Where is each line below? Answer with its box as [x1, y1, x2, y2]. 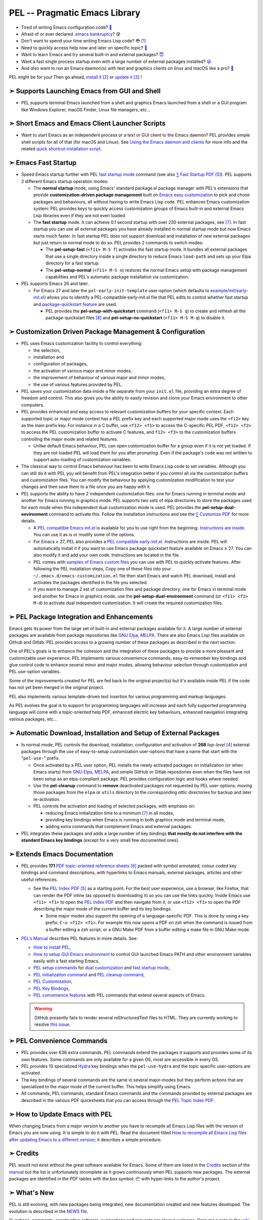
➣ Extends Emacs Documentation [9, 850, 113, 858]
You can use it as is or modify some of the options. [33, 532, 135, 538]
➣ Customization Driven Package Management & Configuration [9, 327, 206, 336]
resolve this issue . [34, 1021, 71, 1027]
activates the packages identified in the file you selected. [33, 579, 148, 585]
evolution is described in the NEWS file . [9, 1208, 89, 1214]
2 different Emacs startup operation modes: [21, 178, 109, 184]
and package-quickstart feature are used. [33, 301, 117, 307]
